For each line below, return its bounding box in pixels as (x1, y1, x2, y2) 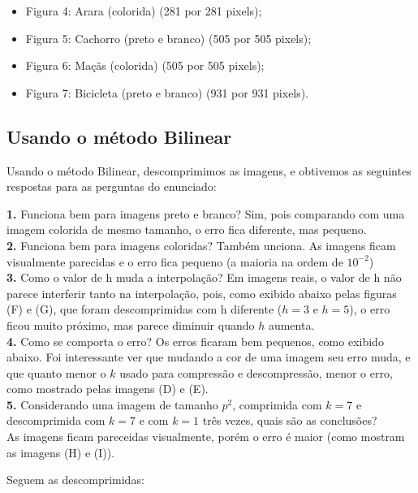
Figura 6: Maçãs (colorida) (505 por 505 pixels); (25, 57, 265, 74)
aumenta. (268, 316, 315, 333)
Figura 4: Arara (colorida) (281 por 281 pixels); (25, 2, 262, 19)
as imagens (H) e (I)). (6, 443, 115, 461)
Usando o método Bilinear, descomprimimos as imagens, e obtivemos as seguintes (6, 162, 412, 179)
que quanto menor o (6, 364, 106, 381)
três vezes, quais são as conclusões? (202, 412, 377, 429)
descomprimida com (6, 412, 106, 429)
